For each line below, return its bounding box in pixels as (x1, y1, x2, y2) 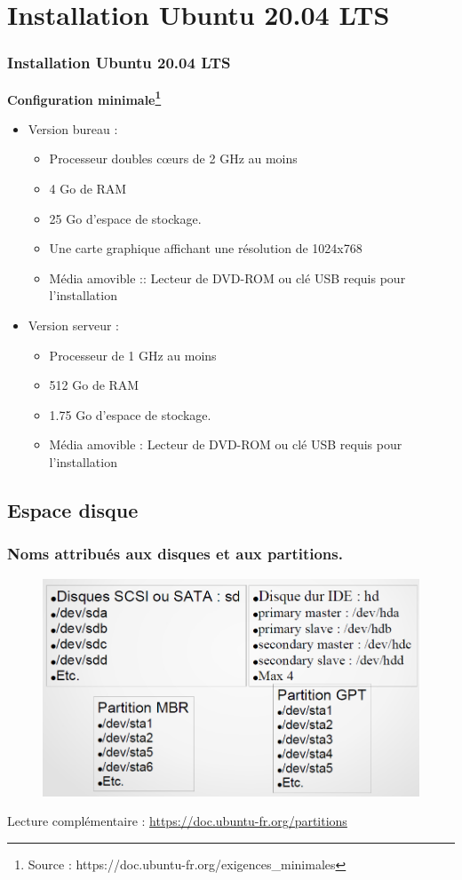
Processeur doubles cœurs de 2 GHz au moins (49, 149, 298, 168)
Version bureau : (28, 119, 118, 138)
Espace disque (7, 495, 139, 523)
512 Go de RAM (49, 376, 139, 394)
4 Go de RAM (49, 179, 127, 198)
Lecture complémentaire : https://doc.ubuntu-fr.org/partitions (7, 812, 347, 830)
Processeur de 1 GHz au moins (49, 345, 217, 364)
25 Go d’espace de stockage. (49, 209, 202, 227)
